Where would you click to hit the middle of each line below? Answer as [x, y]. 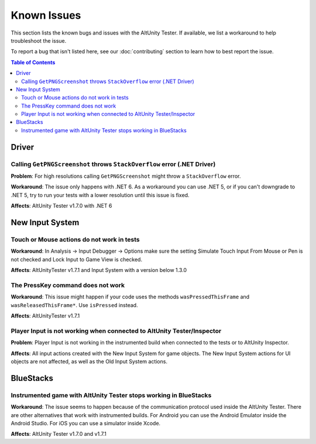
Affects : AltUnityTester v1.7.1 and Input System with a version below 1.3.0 [99, 270]
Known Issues [46, 15]
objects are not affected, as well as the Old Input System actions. [89, 361]
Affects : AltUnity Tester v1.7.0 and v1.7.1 [59, 434]
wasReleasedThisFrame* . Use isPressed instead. [74, 305]
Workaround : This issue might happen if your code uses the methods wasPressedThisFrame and [130, 297]
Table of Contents [33, 62]
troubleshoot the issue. [39, 40]
